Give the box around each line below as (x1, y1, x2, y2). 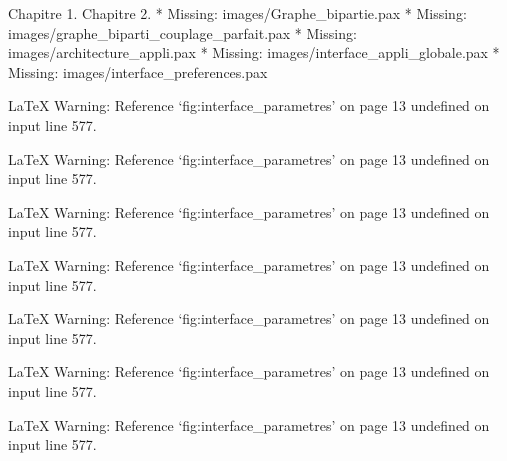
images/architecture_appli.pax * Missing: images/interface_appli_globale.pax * (8, 42, 500, 63)
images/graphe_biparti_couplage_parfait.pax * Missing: (8, 22, 357, 43)
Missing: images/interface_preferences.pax (8, 61, 268, 82)
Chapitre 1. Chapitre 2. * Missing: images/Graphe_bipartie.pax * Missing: (8, 3, 467, 23)
